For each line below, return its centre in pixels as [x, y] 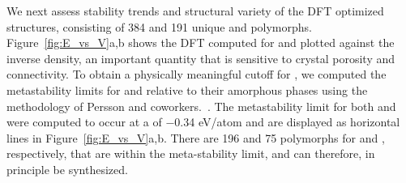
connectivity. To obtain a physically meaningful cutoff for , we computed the [197, 74]
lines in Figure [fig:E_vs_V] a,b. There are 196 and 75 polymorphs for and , [196, 137]
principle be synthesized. [67, 169]
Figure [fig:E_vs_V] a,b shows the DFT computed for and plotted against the [201, 43]
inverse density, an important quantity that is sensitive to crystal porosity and [201, 58]
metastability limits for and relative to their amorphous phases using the [187, 89]
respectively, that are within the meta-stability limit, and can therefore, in [191, 153]
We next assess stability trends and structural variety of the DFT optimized [195, 11]
